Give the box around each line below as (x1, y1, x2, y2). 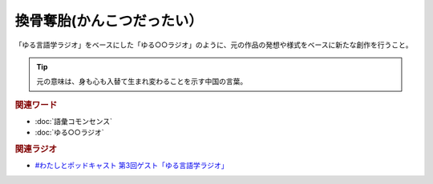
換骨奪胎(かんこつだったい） (14, 12, 204, 30)
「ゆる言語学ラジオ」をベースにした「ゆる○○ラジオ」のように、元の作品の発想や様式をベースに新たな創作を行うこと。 (14, 40, 413, 50)
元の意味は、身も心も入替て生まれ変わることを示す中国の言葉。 (36, 77, 248, 86)
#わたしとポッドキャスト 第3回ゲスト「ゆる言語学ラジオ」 (34, 161, 229, 170)
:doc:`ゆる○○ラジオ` (34, 128, 104, 138)
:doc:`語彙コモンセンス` (34, 116, 112, 126)
